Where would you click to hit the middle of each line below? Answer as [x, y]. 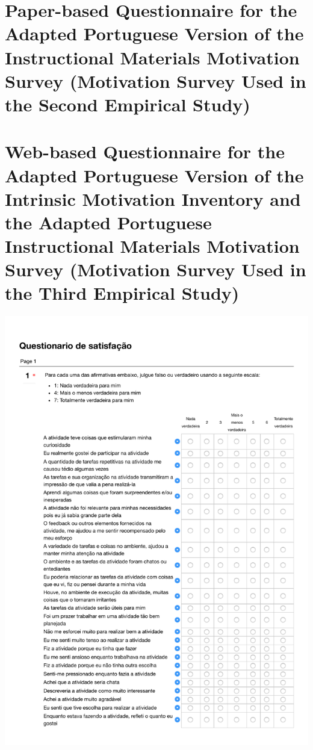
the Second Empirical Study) [128, 104]
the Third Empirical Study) [122, 293]
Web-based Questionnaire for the [145, 151]
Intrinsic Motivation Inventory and [153, 198]
